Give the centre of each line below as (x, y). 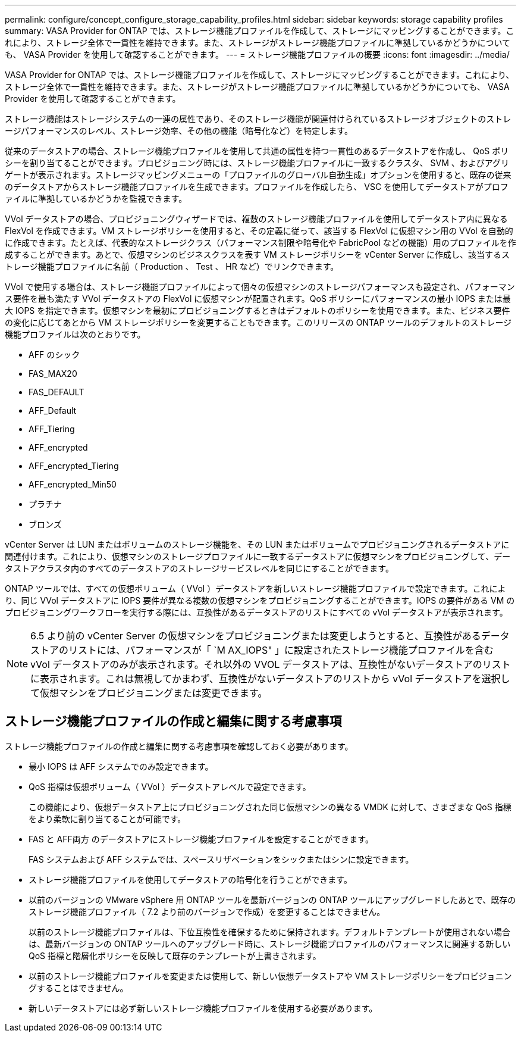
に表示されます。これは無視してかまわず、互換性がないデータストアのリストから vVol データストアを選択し (270, 679)
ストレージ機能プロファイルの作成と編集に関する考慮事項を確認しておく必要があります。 (179, 746)
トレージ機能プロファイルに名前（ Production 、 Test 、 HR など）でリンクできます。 (172, 266)
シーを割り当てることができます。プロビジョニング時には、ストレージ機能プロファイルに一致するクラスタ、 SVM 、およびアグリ (257, 163)
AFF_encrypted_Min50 (73, 484)
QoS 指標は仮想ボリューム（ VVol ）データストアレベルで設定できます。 (170, 786)
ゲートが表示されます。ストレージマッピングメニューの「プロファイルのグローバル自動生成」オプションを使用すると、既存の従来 (258, 175)
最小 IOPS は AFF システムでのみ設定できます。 (121, 766)
